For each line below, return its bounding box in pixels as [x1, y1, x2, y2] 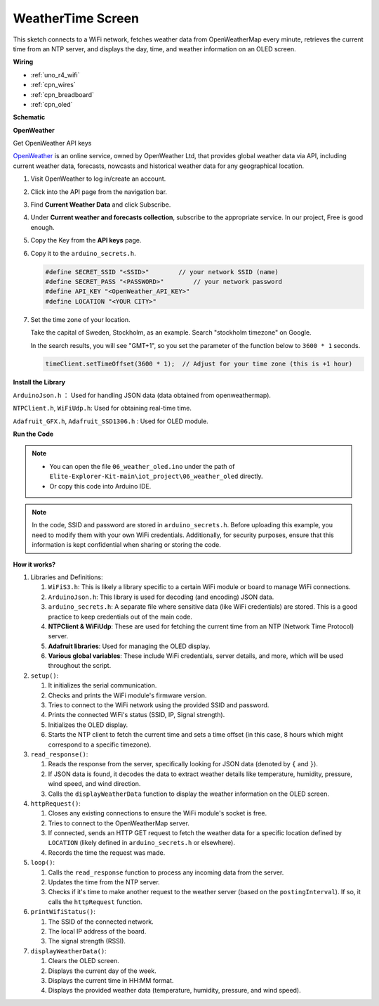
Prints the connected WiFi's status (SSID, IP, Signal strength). [48, 711, 225, 719]
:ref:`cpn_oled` [30, 100, 73, 108]
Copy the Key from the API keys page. [30, 236, 142, 245]
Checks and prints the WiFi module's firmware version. [48, 691, 207, 699]
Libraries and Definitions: [30, 573, 103, 581]
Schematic [13, 113, 46, 122]
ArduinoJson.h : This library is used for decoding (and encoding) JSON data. [48, 593, 274, 601]
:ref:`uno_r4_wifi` [30, 70, 80, 79]
